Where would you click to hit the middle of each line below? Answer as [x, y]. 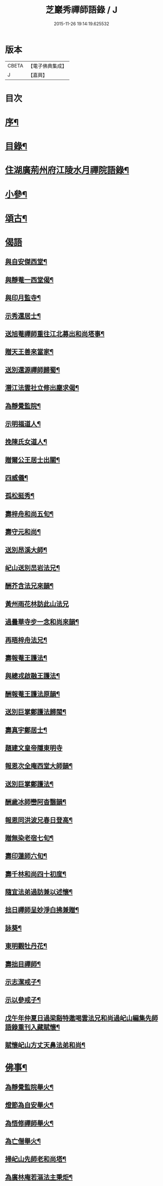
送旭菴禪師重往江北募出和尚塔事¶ [55, 333]
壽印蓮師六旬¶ [26, 856]
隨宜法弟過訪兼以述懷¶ [39, 892]
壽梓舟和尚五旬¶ [29, 514]
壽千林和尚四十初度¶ [36, 874]
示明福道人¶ [23, 424]
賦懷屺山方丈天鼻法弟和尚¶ [45, 1045]
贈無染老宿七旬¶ [29, 838]
